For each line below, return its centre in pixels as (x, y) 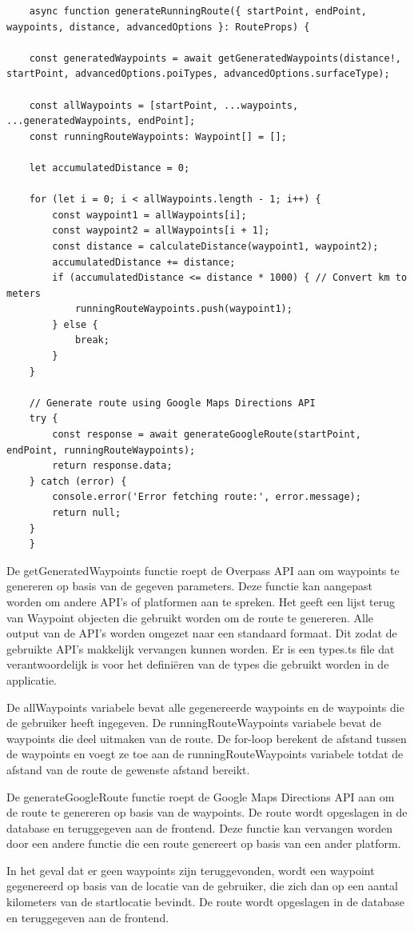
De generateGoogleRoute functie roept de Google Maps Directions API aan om (201, 796)
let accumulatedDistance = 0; (109, 168)
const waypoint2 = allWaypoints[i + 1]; (161, 231)
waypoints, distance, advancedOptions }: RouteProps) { (158, 27)
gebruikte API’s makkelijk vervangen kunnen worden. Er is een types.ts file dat (201, 648)
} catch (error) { (78, 481)
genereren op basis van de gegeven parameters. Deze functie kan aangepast (189, 586)
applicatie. (32, 679)
